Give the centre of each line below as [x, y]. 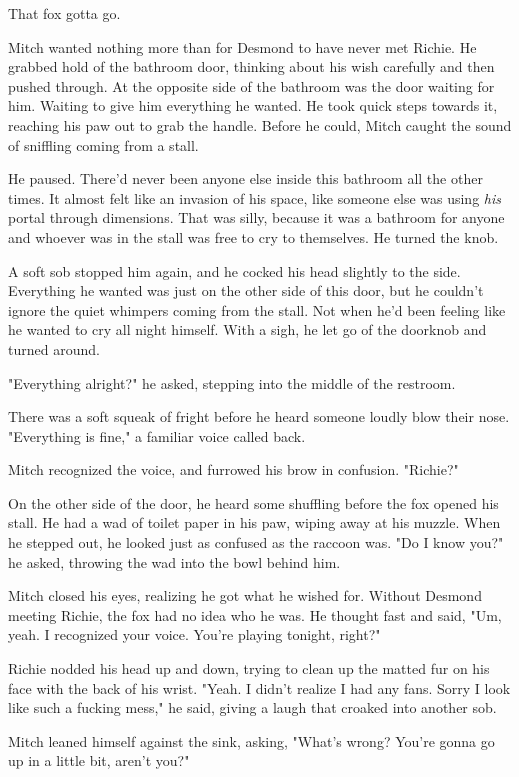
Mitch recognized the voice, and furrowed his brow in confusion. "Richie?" [233, 469]
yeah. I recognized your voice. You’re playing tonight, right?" [194, 634]
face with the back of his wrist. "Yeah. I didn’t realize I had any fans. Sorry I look [259, 687]
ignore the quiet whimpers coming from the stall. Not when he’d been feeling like [257, 309]
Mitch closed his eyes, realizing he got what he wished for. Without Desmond [245, 595]
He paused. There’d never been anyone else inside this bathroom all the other [245, 178]
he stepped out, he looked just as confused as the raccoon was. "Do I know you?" [256, 542]
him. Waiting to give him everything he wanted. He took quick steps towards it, [253, 105]
